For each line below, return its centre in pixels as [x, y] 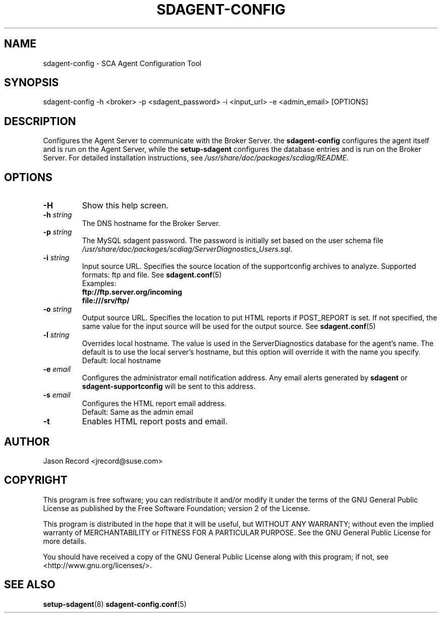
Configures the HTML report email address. [154, 404]
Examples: [99, 284]
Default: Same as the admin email [138, 412]
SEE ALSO [30, 585]
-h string [58, 215]
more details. [65, 541]
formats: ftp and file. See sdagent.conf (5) [152, 275]
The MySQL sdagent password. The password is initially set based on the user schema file [233, 241]
